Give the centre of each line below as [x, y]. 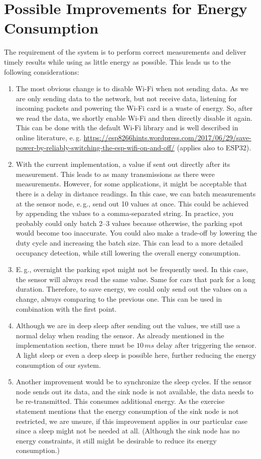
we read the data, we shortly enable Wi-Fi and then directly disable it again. [134, 118]
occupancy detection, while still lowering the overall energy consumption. [128, 252]
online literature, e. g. [48, 138]
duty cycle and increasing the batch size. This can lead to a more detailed [129, 243]
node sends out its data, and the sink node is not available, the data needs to [135, 391]
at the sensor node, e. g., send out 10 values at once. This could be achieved [132, 203]
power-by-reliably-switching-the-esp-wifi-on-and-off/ [95, 147]
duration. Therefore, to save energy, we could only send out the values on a [132, 289]
